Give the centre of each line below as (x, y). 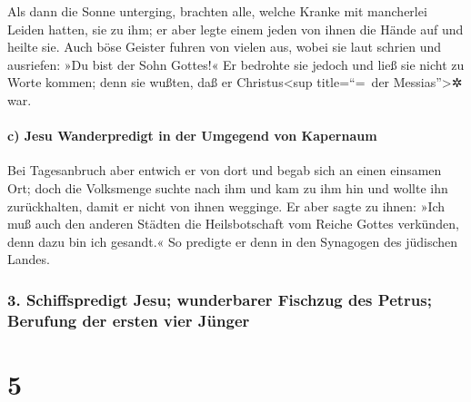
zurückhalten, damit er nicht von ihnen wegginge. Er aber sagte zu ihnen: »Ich (226, 206)
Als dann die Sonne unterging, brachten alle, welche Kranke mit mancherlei (217, 11)
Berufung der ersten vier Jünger (129, 320)
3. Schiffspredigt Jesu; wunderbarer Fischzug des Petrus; (220, 299)
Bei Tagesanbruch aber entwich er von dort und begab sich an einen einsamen (225, 170)
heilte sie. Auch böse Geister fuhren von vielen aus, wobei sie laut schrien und (225, 47)
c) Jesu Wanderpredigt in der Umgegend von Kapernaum (192, 136)
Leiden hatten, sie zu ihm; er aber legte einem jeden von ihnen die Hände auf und (235, 29)
